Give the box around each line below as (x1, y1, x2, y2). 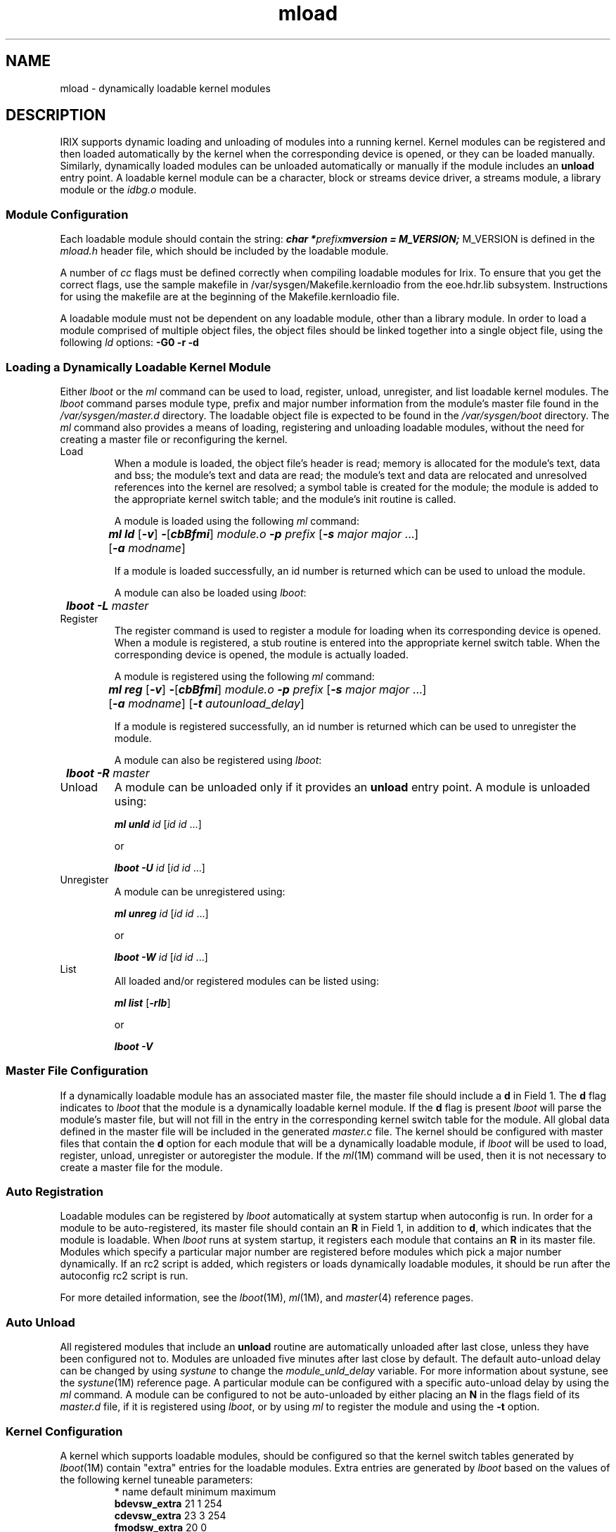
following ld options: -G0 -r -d (60, 336, 199, 349)
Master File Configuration (6, 1064, 148, 1078)
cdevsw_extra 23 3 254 (114, 1509, 226, 1521)
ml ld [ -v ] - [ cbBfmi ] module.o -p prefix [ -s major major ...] (108, 526, 419, 541)
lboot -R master (66, 765, 150, 780)
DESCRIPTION (6, 106, 106, 125)
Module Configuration (6, 207, 129, 222)
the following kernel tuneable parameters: (60, 1473, 253, 1486)
